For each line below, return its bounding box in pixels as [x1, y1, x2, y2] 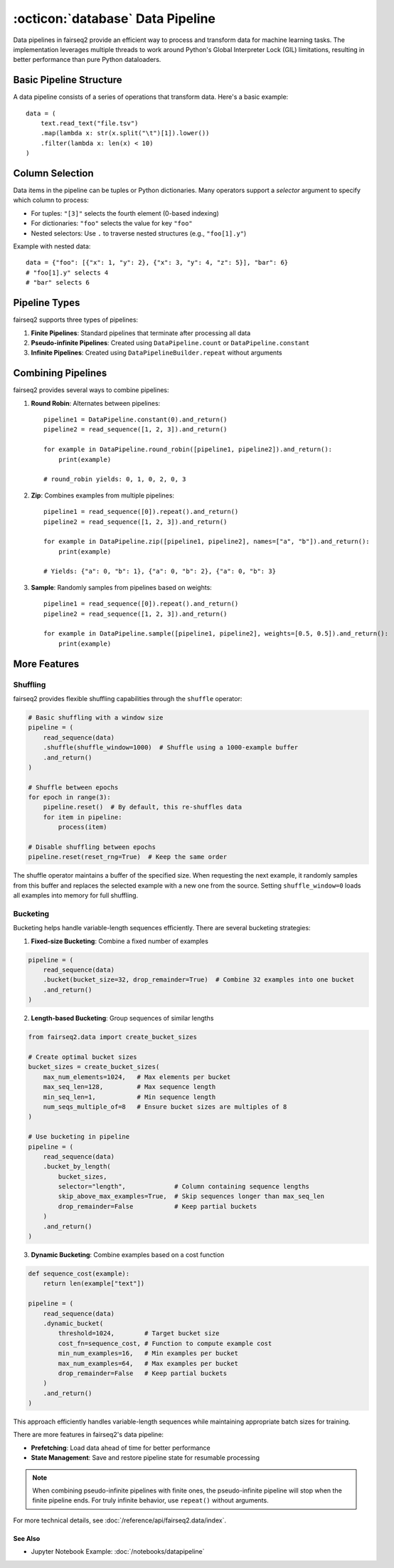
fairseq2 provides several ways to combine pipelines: [13, 386, 170, 394]
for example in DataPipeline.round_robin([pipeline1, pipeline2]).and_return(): [43, 446, 333, 453]
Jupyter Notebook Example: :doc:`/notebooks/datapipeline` [31, 1547, 205, 1556]
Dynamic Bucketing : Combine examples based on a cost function [31, 1251, 225, 1259]
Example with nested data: [13, 242, 91, 251]
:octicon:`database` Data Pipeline [13, 11, 216, 26]
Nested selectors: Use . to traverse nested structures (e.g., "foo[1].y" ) [31, 228, 247, 238]
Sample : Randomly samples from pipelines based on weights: [31, 583, 213, 591]
